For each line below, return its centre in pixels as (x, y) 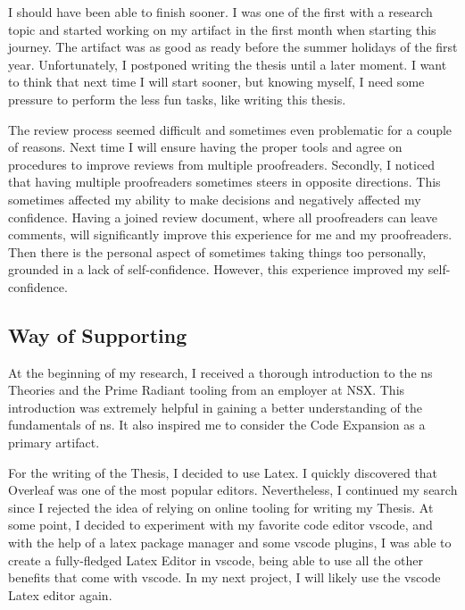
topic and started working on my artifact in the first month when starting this (222, 29)
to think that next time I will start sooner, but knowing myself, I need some (216, 82)
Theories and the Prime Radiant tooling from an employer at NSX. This (207, 390)
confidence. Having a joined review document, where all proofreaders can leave (223, 217)
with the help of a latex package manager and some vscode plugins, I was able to (230, 543)
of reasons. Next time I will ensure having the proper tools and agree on (205, 147)
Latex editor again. (60, 594)
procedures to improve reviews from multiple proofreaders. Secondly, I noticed (222, 164)
